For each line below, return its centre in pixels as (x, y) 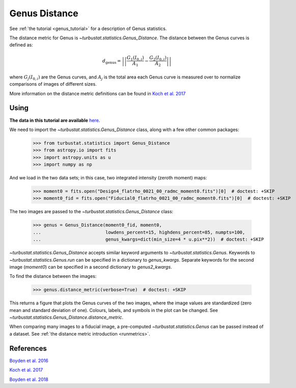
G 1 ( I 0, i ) (135, 58)
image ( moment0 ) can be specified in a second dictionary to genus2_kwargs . (91, 267)
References (28, 348)
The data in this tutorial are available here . (55, 120)
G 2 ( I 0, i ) (158, 58)
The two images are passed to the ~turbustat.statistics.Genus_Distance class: (91, 212)
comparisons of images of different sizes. (53, 84)
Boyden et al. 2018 (29, 379)
